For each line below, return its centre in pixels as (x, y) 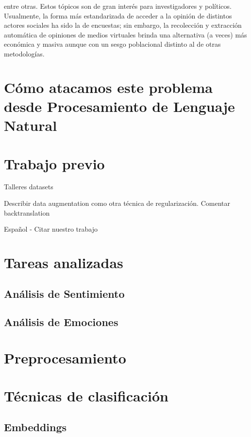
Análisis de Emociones (61, 322)
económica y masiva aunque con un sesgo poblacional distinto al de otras (112, 44)
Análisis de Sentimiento (64, 293)
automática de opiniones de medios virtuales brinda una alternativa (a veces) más (125, 34)
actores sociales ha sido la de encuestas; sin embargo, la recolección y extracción (123, 25)
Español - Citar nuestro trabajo (51, 229)
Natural (31, 125)
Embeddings (35, 427)
